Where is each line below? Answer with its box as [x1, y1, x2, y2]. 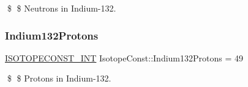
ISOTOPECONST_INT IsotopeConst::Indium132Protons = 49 [5, 51, 244, 64]
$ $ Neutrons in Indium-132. [7, 2, 116, 14]
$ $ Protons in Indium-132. [7, 72, 111, 85]
